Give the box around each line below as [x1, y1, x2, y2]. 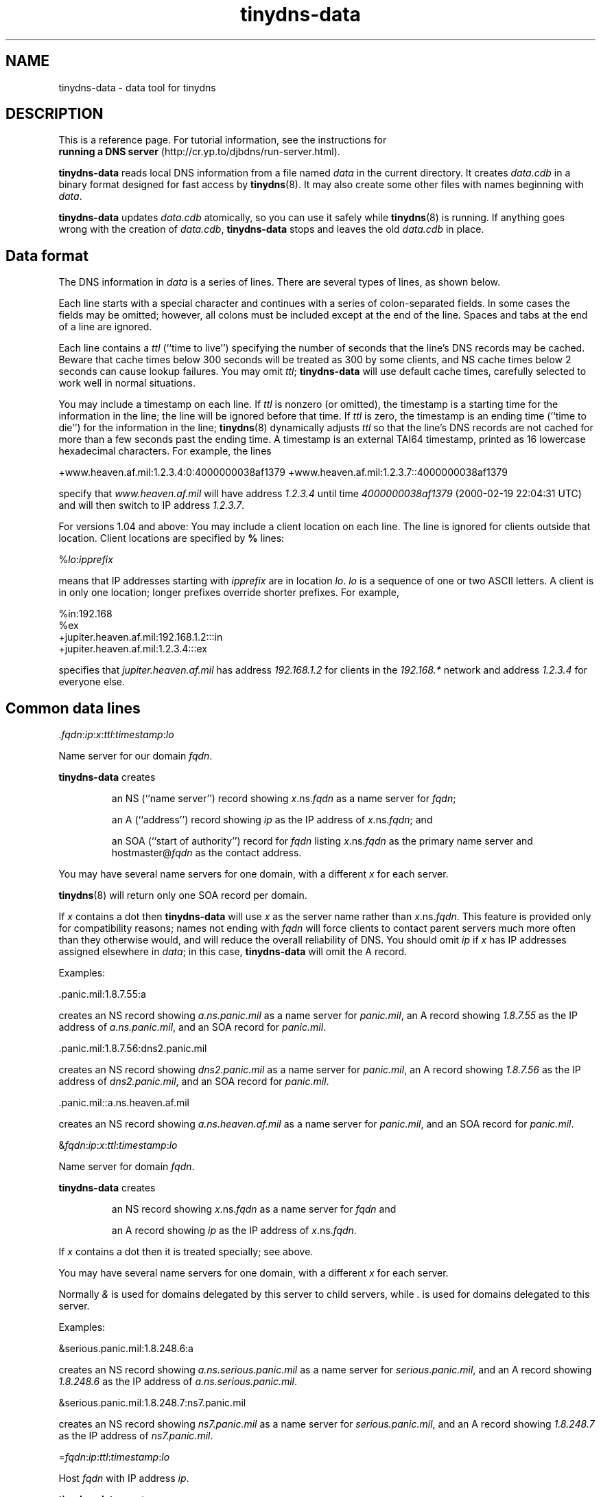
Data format [5, 247, 89, 264]
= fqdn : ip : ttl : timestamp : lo [58, 1451, 170, 1463]
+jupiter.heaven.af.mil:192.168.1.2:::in [58, 631, 223, 643]
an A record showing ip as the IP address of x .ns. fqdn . [111, 1224, 357, 1237]
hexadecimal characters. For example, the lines [58, 445, 272, 457]
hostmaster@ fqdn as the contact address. [111, 847, 302, 859]
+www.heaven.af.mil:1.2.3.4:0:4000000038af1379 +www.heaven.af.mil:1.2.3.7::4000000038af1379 [58, 466, 508, 479]
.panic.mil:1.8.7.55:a [58, 988, 146, 1001]
